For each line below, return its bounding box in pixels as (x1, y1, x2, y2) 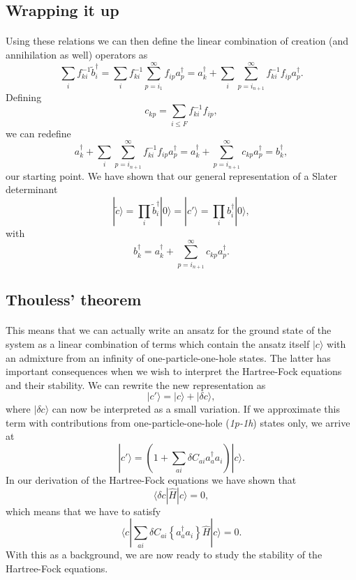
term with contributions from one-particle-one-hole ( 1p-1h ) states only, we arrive (6, 415, 350, 429)
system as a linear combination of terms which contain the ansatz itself (6, 336, 310, 351)
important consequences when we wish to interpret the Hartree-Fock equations (6, 364, 342, 379)
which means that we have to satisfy (6, 503, 161, 518)
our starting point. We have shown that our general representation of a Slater (6, 168, 337, 183)
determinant (6, 182, 58, 197)
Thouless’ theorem (6, 289, 142, 310)
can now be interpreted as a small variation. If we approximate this (52, 402, 340, 416)
